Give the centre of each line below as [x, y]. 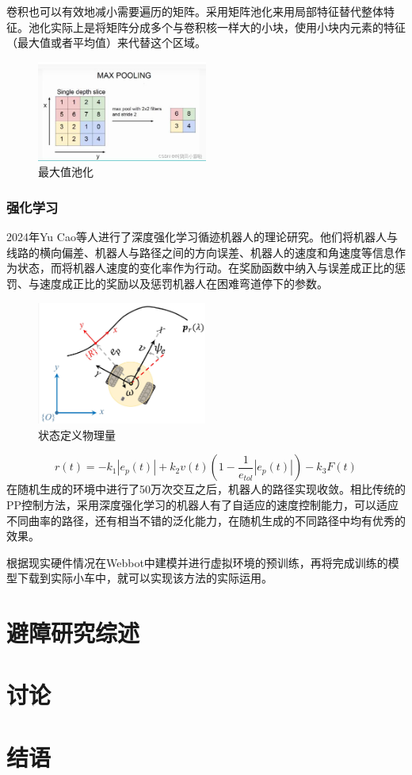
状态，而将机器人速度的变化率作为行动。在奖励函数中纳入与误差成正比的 [206, 268]
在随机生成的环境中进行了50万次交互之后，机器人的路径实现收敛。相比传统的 [206, 489]
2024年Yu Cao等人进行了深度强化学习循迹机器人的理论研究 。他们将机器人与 [202, 237]
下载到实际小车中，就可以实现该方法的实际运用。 [145, 578]
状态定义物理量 [77, 434]
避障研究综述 [73, 633]
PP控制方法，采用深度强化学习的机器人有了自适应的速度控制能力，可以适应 [203, 504]
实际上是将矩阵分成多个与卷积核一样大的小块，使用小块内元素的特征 [228, 27]
